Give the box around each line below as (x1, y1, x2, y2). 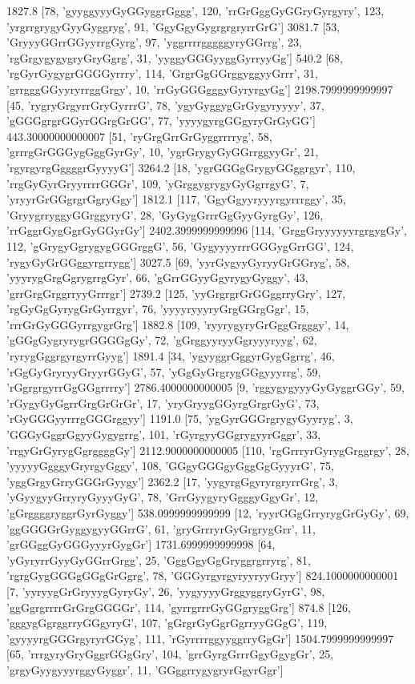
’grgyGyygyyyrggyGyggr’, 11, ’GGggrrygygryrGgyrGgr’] (6, 661, 284, 678)
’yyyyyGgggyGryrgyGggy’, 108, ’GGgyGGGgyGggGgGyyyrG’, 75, (6, 457, 334, 474)
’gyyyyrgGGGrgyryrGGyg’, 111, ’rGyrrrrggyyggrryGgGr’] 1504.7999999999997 (6, 630, 394, 646)
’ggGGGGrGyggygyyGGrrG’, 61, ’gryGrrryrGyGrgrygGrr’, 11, (6, 520, 316, 537)
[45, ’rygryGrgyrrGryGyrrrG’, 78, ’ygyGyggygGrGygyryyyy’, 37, (6, 96, 324, 113)
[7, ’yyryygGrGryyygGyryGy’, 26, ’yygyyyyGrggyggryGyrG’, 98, (6, 582, 325, 599)
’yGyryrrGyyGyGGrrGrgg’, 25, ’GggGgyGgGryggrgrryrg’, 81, (6, 551, 311, 568)
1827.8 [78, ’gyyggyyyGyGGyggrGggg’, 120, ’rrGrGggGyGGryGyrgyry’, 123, (6, 2, 385, 18)
